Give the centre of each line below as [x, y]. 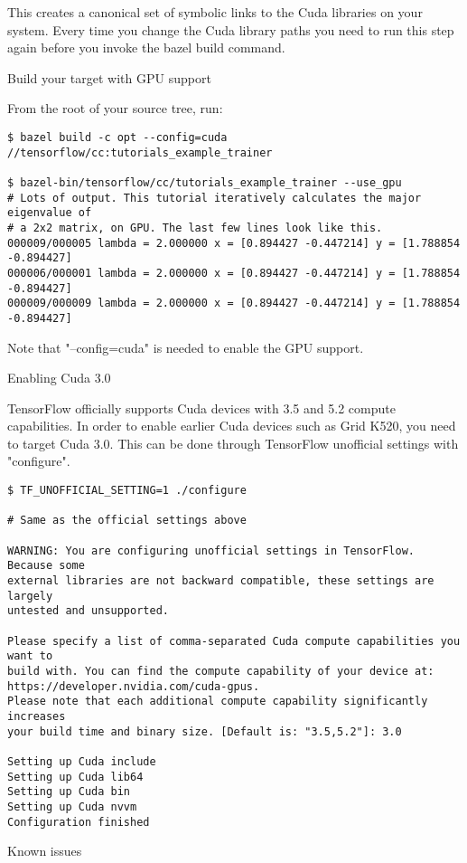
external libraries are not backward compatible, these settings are [221, 581]
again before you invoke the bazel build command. [146, 47]
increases [37, 716]
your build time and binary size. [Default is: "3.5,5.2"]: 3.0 [205, 731]
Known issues [45, 851]
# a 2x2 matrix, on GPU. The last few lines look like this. [195, 228]
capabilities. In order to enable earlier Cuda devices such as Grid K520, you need [232, 426]
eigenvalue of [50, 213]
